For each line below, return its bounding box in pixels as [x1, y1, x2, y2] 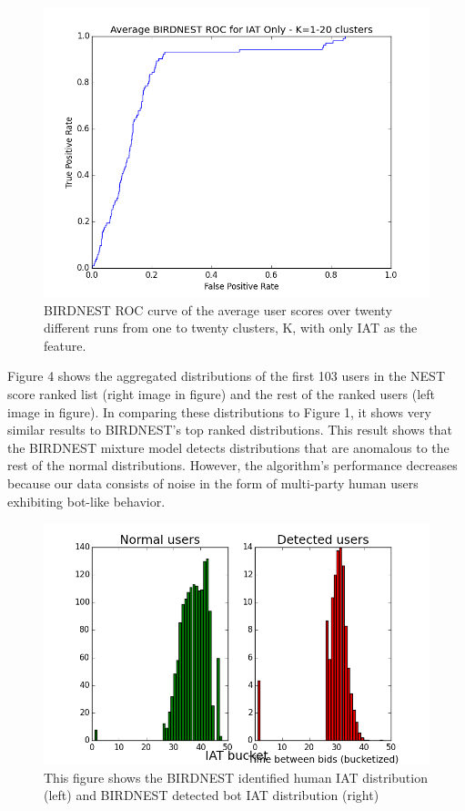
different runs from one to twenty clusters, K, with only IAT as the [44, 318, 418, 337]
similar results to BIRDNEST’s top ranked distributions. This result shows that [7, 420, 453, 439]
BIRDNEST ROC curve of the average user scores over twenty [44, 300, 392, 319]
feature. [44, 335, 86, 354]
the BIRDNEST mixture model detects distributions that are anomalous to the [7, 437, 450, 457]
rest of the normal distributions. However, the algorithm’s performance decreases [7, 456, 458, 475]
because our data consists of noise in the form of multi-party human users [7, 473, 419, 492]
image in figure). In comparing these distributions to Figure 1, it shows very [7, 402, 431, 421]
